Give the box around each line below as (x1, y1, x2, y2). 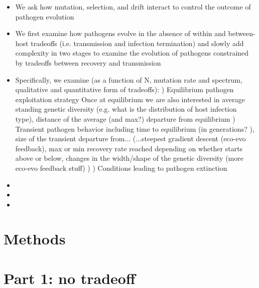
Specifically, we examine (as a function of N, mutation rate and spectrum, (15, 74, 242, 85)
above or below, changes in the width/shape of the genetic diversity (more (15, 153, 243, 163)
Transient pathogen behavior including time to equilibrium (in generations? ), (15, 123, 254, 134)
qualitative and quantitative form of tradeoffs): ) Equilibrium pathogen (15, 84, 234, 95)
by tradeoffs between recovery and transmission (15, 57, 161, 68)
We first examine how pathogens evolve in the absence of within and (15, 28, 226, 39)
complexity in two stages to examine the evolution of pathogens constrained (15, 48, 249, 58)
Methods (4, 228, 66, 249)
